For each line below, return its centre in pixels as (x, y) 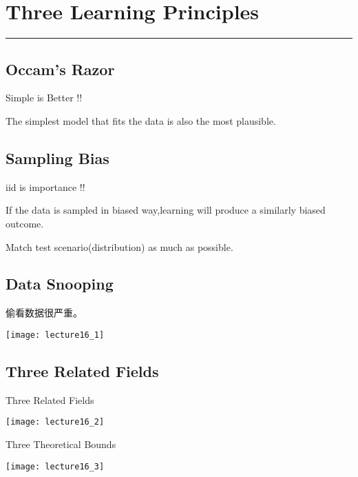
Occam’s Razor (60, 69)
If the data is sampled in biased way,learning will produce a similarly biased (166, 210)
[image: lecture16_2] (55, 422)
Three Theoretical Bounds (61, 444)
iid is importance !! (45, 186)
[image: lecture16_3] (55, 466)
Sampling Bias (57, 158)
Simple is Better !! (44, 98)
